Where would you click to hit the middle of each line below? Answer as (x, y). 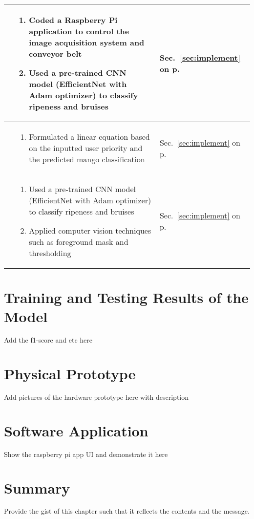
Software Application (76, 430)
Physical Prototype (70, 374)
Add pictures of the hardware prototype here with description (96, 397)
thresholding (50, 253)
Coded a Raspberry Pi (73, 20)
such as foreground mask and (79, 242)
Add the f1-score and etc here (48, 340)
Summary (37, 487)
